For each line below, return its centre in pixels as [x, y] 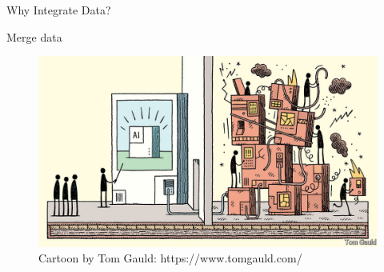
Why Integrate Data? [59, 10]
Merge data [34, 36]
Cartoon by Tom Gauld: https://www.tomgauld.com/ [170, 258]
